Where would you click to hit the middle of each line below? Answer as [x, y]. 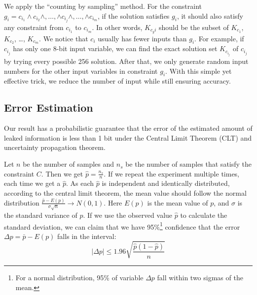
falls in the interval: [87, 236]
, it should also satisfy [210, 15]
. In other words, [117, 27]
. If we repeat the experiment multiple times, [172, 173]
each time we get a [32, 183]
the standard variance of [41, 215]
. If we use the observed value [128, 215]
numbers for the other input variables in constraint [81, 71]
